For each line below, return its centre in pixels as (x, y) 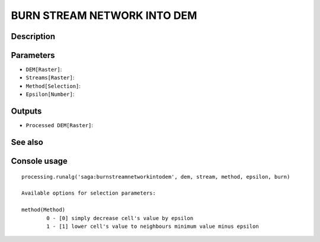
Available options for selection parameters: (89, 193)
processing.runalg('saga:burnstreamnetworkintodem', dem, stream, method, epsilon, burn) (156, 177)
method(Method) (44, 210)
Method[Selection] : (53, 86)
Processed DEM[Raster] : (60, 125)
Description (33, 36)
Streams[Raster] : (50, 78)
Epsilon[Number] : (50, 94)
